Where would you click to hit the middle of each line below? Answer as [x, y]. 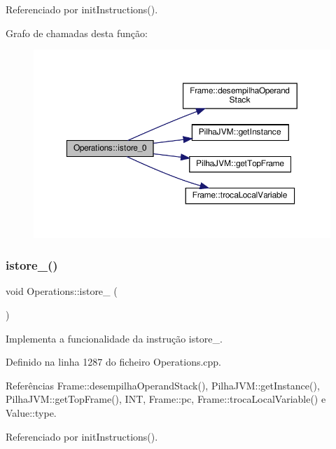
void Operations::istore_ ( [62, 291]
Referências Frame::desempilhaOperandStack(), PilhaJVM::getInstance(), [163, 385]
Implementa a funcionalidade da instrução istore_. [114, 338]
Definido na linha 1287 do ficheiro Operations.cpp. [114, 362]
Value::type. [31, 412]
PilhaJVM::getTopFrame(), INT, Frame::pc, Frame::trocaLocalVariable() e [166, 399]
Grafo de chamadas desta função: [77, 33]
